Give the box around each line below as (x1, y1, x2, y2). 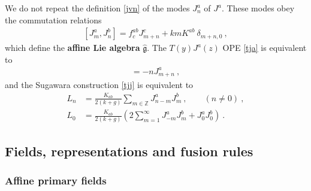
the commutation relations (5, 13, 102, 26)
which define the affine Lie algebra (5, 41, 140, 54)
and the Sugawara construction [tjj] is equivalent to (5, 78, 194, 91)
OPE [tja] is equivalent (222, 41, 307, 54)
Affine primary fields (5, 173, 107, 188)
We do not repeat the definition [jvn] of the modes (5, 2, 190, 14)
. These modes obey (222, 2, 295, 14)
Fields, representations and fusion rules (5, 141, 253, 160)
